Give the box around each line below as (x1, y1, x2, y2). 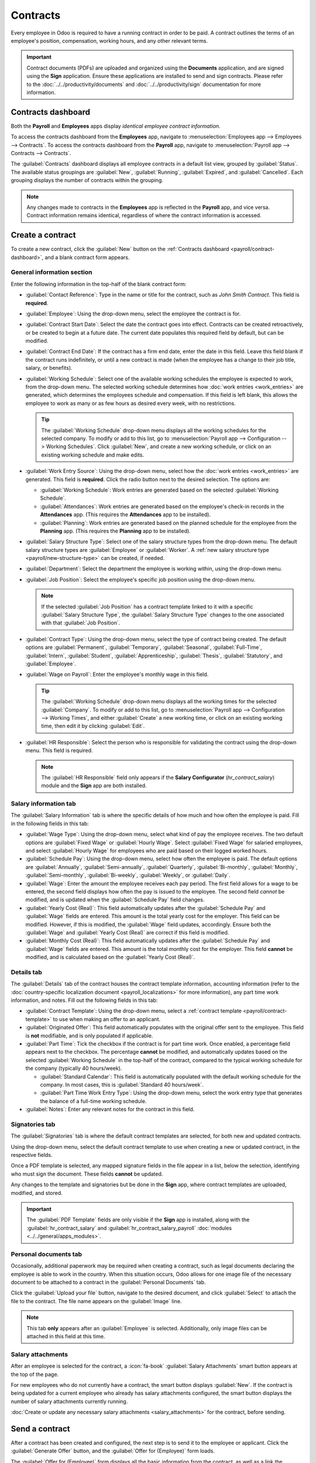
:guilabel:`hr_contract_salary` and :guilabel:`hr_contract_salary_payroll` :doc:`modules (26, 1224, 232, 1231)
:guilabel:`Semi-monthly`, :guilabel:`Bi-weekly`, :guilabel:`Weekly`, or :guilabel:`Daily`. (25, 872, 231, 879)
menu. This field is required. (25, 747, 93, 754)
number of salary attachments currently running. (11, 1397, 128, 1404)
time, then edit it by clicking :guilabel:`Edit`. (41, 723, 145, 730)
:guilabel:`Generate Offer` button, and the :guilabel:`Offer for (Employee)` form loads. (11, 1447, 215, 1454)
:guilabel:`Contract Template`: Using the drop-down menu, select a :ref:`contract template (25, 1007, 242, 1015)
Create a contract (11, 230, 76, 240)
